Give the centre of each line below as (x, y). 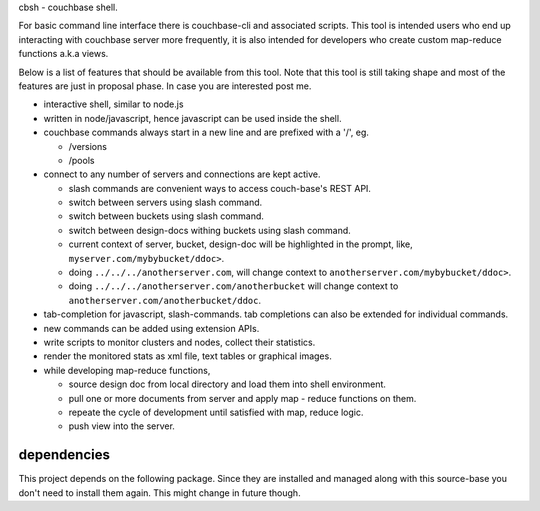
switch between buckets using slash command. (166, 216)
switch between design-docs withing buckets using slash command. (210, 230)
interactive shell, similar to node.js (113, 104)
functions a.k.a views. (63, 54)
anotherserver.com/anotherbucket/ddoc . (165, 300)
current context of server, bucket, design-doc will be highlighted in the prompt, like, (241, 244)
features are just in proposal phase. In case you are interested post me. (165, 86)
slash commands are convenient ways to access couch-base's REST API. (220, 188)
